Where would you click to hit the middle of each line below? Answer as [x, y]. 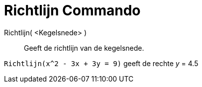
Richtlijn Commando [72, 10]
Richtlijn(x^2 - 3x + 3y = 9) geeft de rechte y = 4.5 [101, 63]
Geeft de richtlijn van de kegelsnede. [84, 48]
